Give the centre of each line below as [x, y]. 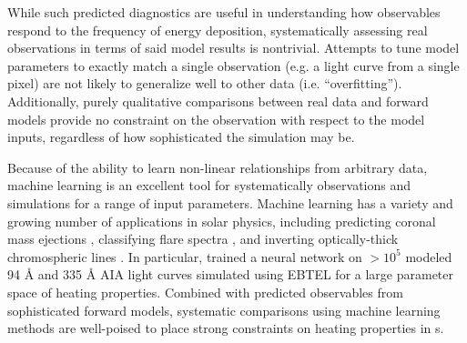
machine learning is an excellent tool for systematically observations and [209, 185]
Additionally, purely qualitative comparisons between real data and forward [218, 101]
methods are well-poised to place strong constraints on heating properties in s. [226, 328]
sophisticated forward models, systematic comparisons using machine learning [224, 310]
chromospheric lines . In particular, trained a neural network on [185, 256]
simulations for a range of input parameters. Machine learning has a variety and [230, 202]
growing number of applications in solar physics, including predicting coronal [222, 221]
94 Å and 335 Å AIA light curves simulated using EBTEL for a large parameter [231, 274]
